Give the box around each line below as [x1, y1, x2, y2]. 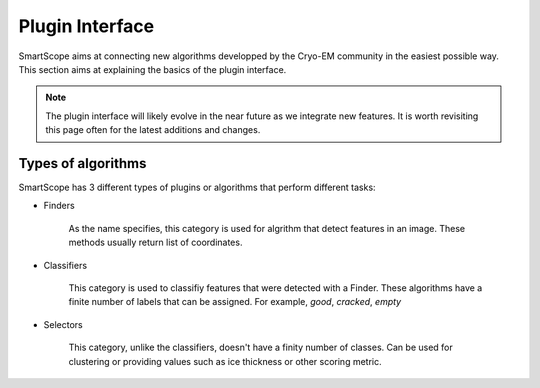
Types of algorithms [18, 155, 147, 172]
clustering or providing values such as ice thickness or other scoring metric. [68, 355, 382, 367]
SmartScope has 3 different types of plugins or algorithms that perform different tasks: [18, 181, 376, 194]
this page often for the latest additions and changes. [45, 124, 261, 136]
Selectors [43, 318, 84, 330]
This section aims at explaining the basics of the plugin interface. [18, 63, 287, 75]
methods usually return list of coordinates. [68, 236, 243, 249]
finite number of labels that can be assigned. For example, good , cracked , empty [68, 296, 402, 308]
